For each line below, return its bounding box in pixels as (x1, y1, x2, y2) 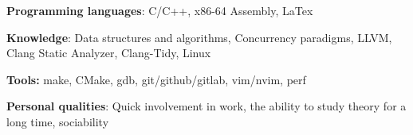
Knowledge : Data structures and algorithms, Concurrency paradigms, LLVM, (6, 29, 392, 45)
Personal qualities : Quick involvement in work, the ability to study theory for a (6, 98, 407, 114)
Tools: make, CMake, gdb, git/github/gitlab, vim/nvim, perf (6, 71, 306, 87)
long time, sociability (6, 113, 109, 129)
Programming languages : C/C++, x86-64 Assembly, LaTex (6, 2, 313, 18)
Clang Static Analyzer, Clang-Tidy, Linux (6, 44, 211, 61)
